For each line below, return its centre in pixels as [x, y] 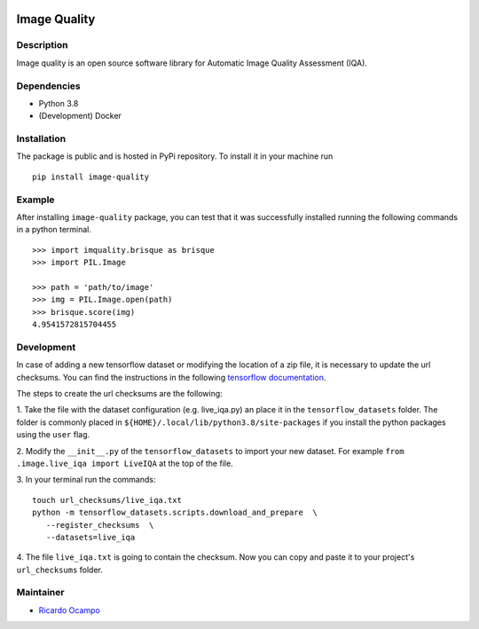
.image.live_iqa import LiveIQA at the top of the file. [125, 463]
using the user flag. [53, 435]
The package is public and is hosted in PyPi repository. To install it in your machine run [175, 156]
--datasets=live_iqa [90, 537]
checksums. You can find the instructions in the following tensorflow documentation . [171, 377]
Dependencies [49, 86]
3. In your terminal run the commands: [86, 480]
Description [42, 45]
